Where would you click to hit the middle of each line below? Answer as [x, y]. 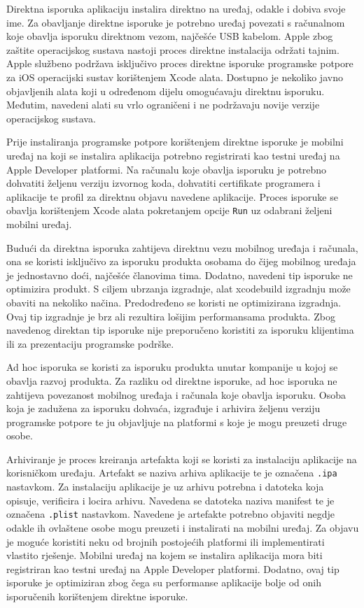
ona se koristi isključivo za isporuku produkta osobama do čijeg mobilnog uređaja [181, 261]
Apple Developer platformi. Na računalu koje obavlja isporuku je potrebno [167, 169]
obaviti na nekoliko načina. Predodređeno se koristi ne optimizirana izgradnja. [174, 302]
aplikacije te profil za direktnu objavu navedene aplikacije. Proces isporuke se [172, 196]
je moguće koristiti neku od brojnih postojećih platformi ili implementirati [166, 541]
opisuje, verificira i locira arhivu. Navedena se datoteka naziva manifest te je [170, 500]
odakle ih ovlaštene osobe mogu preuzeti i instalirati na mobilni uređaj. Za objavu [183, 527]
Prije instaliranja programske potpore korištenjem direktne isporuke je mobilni [175, 142]
